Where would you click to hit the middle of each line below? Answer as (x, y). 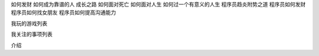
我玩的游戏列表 (29, 23)
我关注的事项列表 (32, 34)
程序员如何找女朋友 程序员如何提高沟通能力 (64, 12)
